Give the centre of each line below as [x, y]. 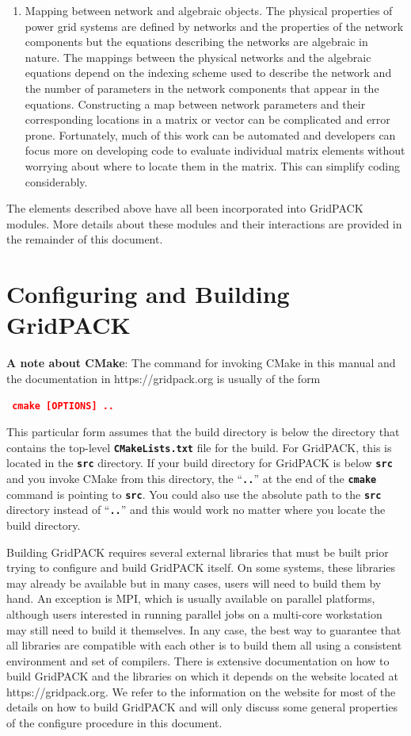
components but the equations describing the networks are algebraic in [196, 42]
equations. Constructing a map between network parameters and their [195, 103]
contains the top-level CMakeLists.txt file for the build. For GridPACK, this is [199, 447]
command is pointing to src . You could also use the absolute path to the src [194, 494]
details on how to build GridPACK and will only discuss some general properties [202, 707]
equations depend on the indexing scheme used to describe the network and [208, 73]
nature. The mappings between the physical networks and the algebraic [198, 57]
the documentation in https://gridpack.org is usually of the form [164, 378]
